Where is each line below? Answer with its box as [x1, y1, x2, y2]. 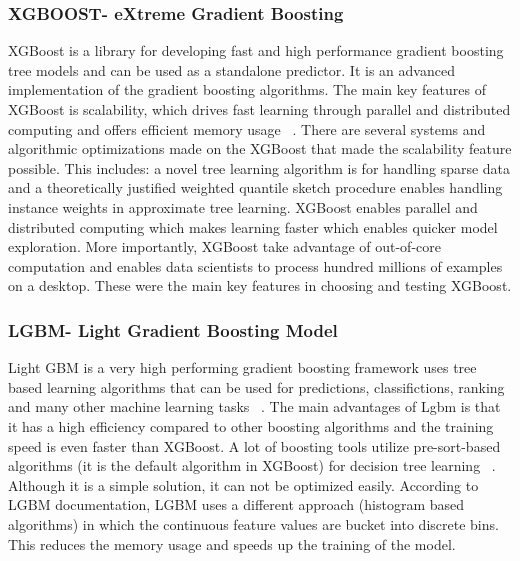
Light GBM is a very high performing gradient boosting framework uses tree [8, 357, 477, 378]
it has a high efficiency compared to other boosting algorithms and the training [8, 415, 494, 436]
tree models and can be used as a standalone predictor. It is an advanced [8, 59, 455, 80]
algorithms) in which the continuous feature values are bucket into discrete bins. [8, 513, 499, 534]
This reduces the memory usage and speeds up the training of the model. [8, 533, 456, 554]
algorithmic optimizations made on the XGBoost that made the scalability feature [8, 138, 512, 159]
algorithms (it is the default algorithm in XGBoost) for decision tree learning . [8, 455, 496, 476]
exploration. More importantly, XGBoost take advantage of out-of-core [8, 236, 441, 257]
